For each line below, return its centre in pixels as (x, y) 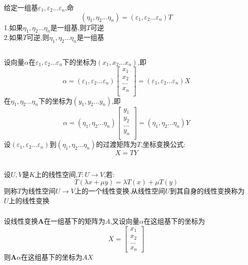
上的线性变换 (29, 200)
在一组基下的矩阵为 (75, 221)
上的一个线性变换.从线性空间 (120, 191)
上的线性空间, (56, 174)
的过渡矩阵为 (116, 144)
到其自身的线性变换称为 (207, 191)
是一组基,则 (68, 27)
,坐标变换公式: (163, 144)
